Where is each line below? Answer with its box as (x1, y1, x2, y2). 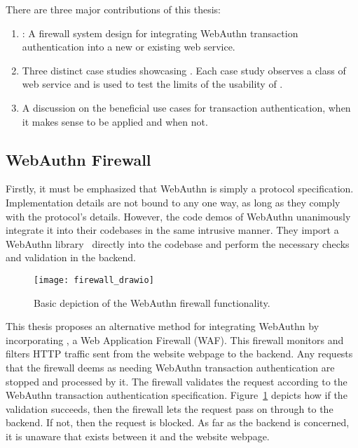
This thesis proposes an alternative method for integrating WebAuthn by (6, 319, 319, 334)
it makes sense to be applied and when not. (22, 114, 208, 129)
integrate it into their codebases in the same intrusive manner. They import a (6, 223, 339, 237)
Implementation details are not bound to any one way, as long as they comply (6, 195, 340, 209)
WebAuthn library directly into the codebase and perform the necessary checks (6, 236, 350, 251)
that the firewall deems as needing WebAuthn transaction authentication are (6, 360, 335, 374)
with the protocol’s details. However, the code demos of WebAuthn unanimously (6, 209, 351, 223)
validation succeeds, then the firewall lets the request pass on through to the (6, 401, 333, 416)
